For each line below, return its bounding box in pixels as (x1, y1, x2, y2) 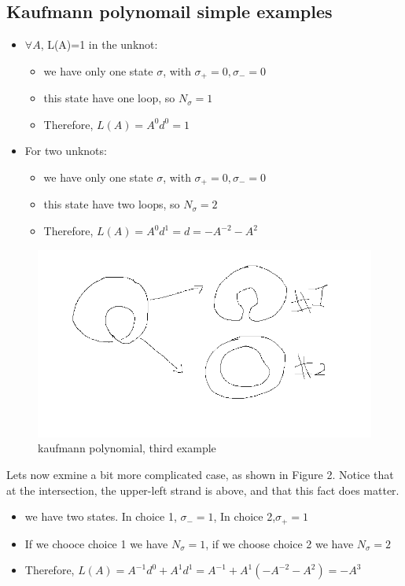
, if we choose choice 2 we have (205, 535, 354, 551)
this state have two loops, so (43, 196, 180, 212)
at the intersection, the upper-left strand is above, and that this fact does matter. (6, 481, 399, 498)
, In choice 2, (213, 508, 276, 525)
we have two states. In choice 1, (24, 508, 177, 525)
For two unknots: (24, 142, 107, 159)
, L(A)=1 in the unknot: (40, 36, 158, 53)
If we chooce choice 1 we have (24, 535, 168, 551)
